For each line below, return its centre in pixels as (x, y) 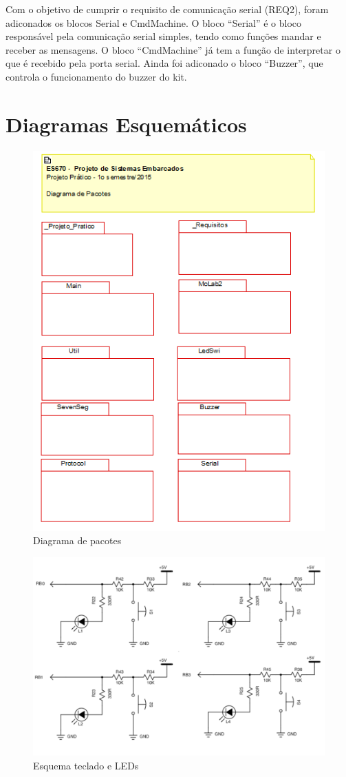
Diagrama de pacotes (77, 540)
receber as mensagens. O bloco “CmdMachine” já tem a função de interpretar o (173, 49)
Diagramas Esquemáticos (126, 124)
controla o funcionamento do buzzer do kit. (96, 76)
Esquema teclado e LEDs (86, 765)
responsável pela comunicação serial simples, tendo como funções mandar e (163, 36)
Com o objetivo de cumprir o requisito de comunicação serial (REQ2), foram (167, 9)
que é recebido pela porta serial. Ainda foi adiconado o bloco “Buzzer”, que (164, 63)
